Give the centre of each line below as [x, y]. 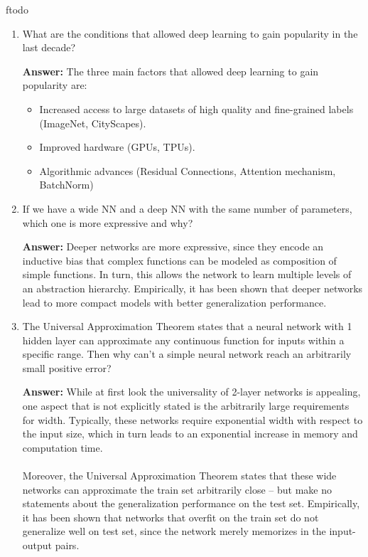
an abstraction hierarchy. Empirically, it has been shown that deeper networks [193, 288]
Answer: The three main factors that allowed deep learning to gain [171, 71]
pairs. [67, 545]
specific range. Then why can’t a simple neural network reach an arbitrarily [187, 354]
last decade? [49, 47]
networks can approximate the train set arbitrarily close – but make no [177, 489]
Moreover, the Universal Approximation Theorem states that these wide [179, 476]
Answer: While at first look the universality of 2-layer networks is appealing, [191, 392]
